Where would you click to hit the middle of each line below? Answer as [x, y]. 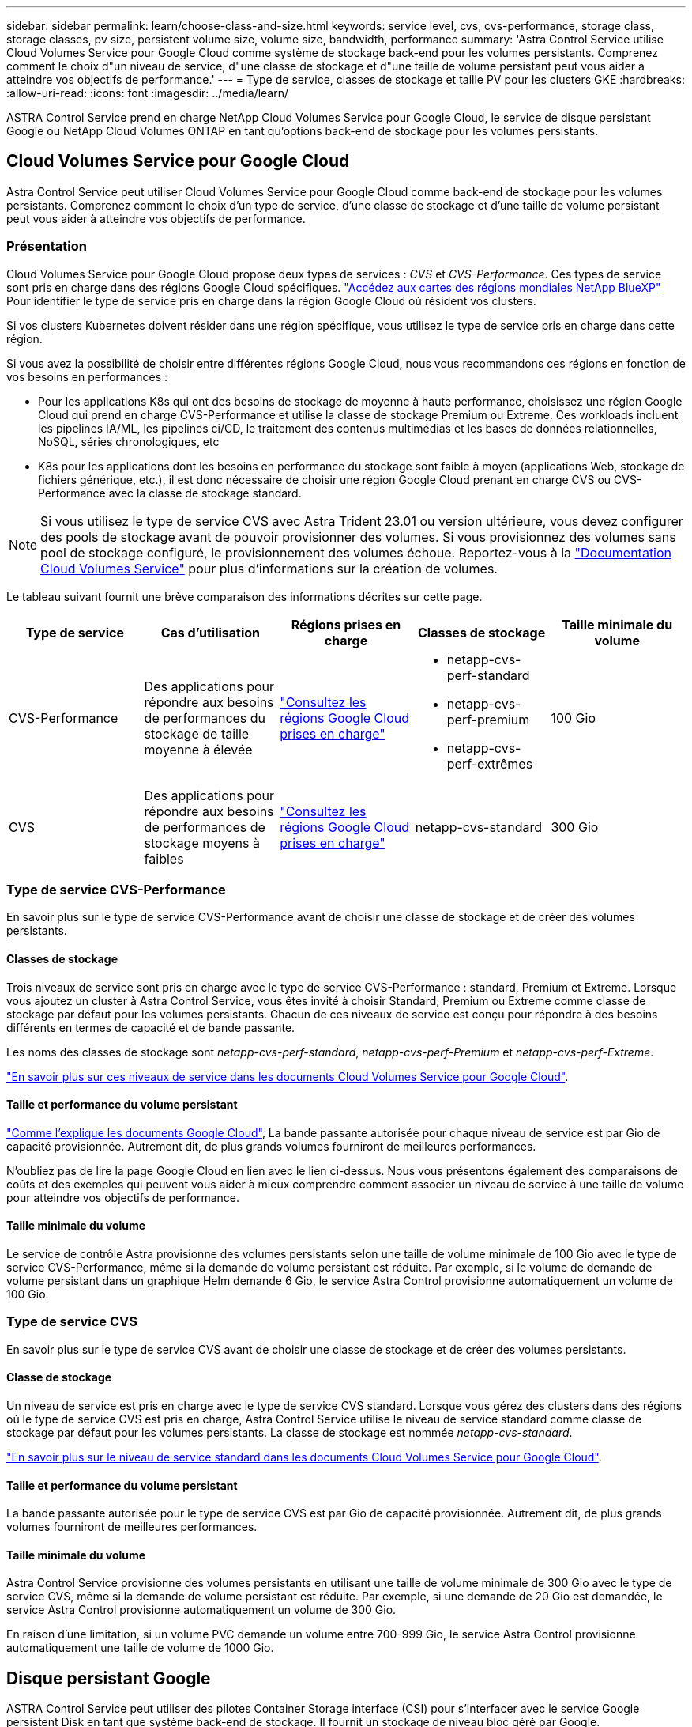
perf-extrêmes [490, 763]
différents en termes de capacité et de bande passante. [151, 1027]
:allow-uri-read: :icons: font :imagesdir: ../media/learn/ [148, 93]
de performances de [205, 827]
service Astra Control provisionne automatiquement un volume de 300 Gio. [201, 1610]
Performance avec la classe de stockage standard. [170, 493]
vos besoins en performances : [87, 376]
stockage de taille [197, 733]
